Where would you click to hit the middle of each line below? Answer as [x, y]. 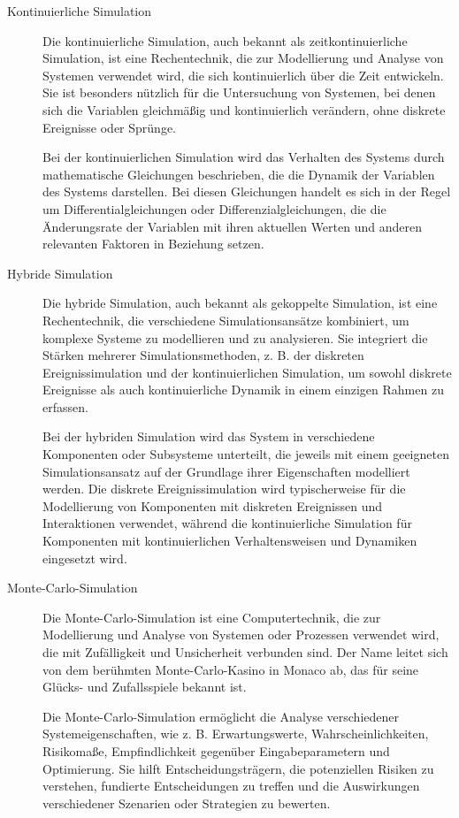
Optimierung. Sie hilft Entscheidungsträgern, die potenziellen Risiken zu [238, 768]
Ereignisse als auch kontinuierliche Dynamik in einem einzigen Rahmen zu [243, 390]
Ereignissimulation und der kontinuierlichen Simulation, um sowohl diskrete [247, 372]
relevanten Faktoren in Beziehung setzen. [153, 244]
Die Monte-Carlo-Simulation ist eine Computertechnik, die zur [212, 617]
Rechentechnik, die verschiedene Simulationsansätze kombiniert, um [226, 320]
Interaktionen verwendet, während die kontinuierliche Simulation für [227, 523]
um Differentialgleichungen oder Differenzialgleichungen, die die [214, 208]
